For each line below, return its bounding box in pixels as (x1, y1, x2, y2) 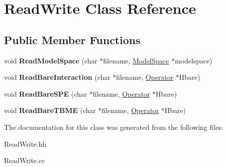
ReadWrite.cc (4, 155, 45, 166)
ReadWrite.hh (4, 138, 47, 149)
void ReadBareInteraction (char (4, 72, 111, 82)
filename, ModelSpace (103, 55, 169, 65)
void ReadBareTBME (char (4, 105, 96, 115)
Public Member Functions (4, 32, 140, 47)
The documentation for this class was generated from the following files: (4, 121, 224, 132)
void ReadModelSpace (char (4, 55, 98, 65)
